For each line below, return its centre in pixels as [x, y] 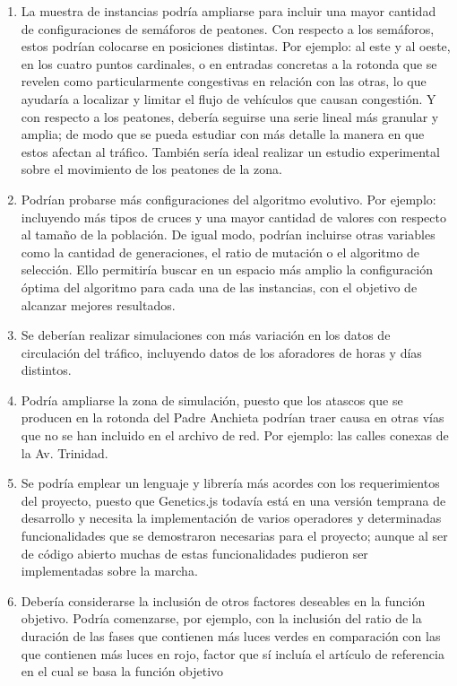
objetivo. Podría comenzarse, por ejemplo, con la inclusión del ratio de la [221, 618]
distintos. [46, 370]
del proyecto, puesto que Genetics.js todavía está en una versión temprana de [233, 500]
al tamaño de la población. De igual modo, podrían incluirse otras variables [228, 234]
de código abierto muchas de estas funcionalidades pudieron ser [194, 553]
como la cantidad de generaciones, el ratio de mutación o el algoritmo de [220, 252]
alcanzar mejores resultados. [98, 304]
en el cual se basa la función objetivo [122, 671]
